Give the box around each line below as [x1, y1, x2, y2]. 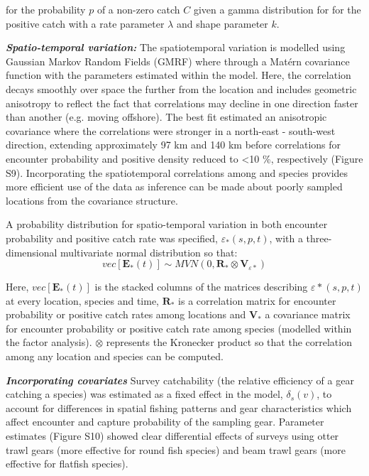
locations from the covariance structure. [6, 193, 178, 207]
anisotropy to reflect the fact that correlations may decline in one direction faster [6, 95, 358, 110]
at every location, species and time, [6, 293, 160, 308]
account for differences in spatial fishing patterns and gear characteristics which [6, 400, 352, 415]
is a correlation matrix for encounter [178, 293, 336, 308]
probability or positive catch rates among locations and [6, 307, 246, 322]
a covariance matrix [265, 307, 351, 322]
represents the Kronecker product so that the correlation [106, 335, 352, 350]
